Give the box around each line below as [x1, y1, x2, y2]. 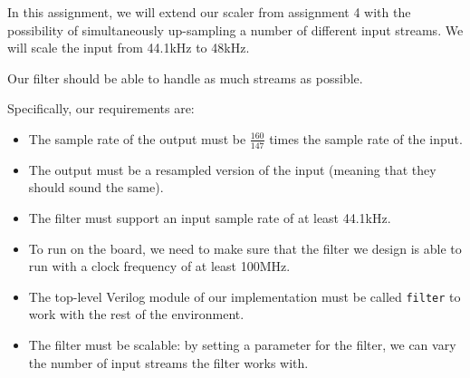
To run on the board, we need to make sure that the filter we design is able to [28, 238, 462, 257]
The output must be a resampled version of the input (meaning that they [28, 160, 436, 179]
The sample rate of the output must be [28, 129, 246, 148]
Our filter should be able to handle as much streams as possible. [7, 68, 363, 87]
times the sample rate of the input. [269, 129, 463, 148]
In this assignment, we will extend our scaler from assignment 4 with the [7, 3, 411, 21]
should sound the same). [28, 178, 164, 197]
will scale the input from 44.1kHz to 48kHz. [7, 38, 250, 57]
